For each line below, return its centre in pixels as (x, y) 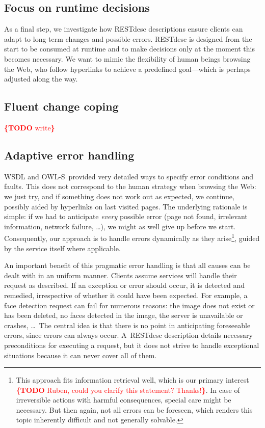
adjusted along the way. (41, 79)
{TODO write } (30, 127)
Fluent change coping (61, 106)
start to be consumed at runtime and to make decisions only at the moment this (129, 49)
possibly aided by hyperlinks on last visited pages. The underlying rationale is (126, 206)
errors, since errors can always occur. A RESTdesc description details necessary (128, 335)
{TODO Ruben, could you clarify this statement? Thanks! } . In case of (128, 390)
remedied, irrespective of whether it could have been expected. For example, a (126, 295)
